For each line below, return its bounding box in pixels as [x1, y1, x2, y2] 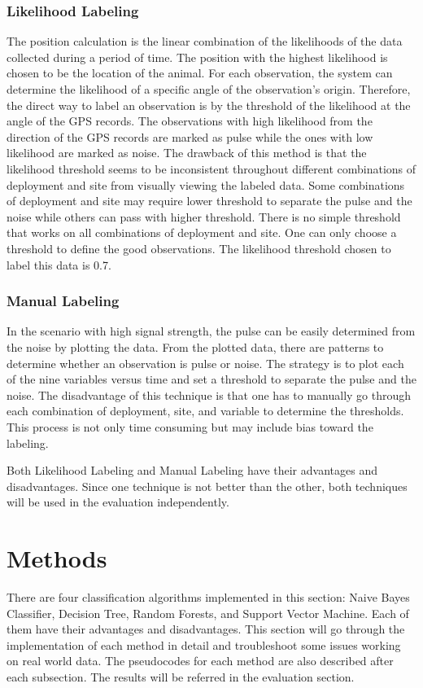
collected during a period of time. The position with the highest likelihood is [7, 48, 388, 65]
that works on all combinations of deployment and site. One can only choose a [7, 224, 397, 241]
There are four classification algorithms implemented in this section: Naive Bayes [7, 589, 410, 605]
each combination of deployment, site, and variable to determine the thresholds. [7, 402, 404, 419]
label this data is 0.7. [7, 256, 111, 273]
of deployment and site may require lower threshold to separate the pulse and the [7, 192, 412, 209]
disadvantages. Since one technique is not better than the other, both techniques [7, 477, 408, 494]
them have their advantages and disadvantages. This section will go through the [7, 620, 405, 638]
